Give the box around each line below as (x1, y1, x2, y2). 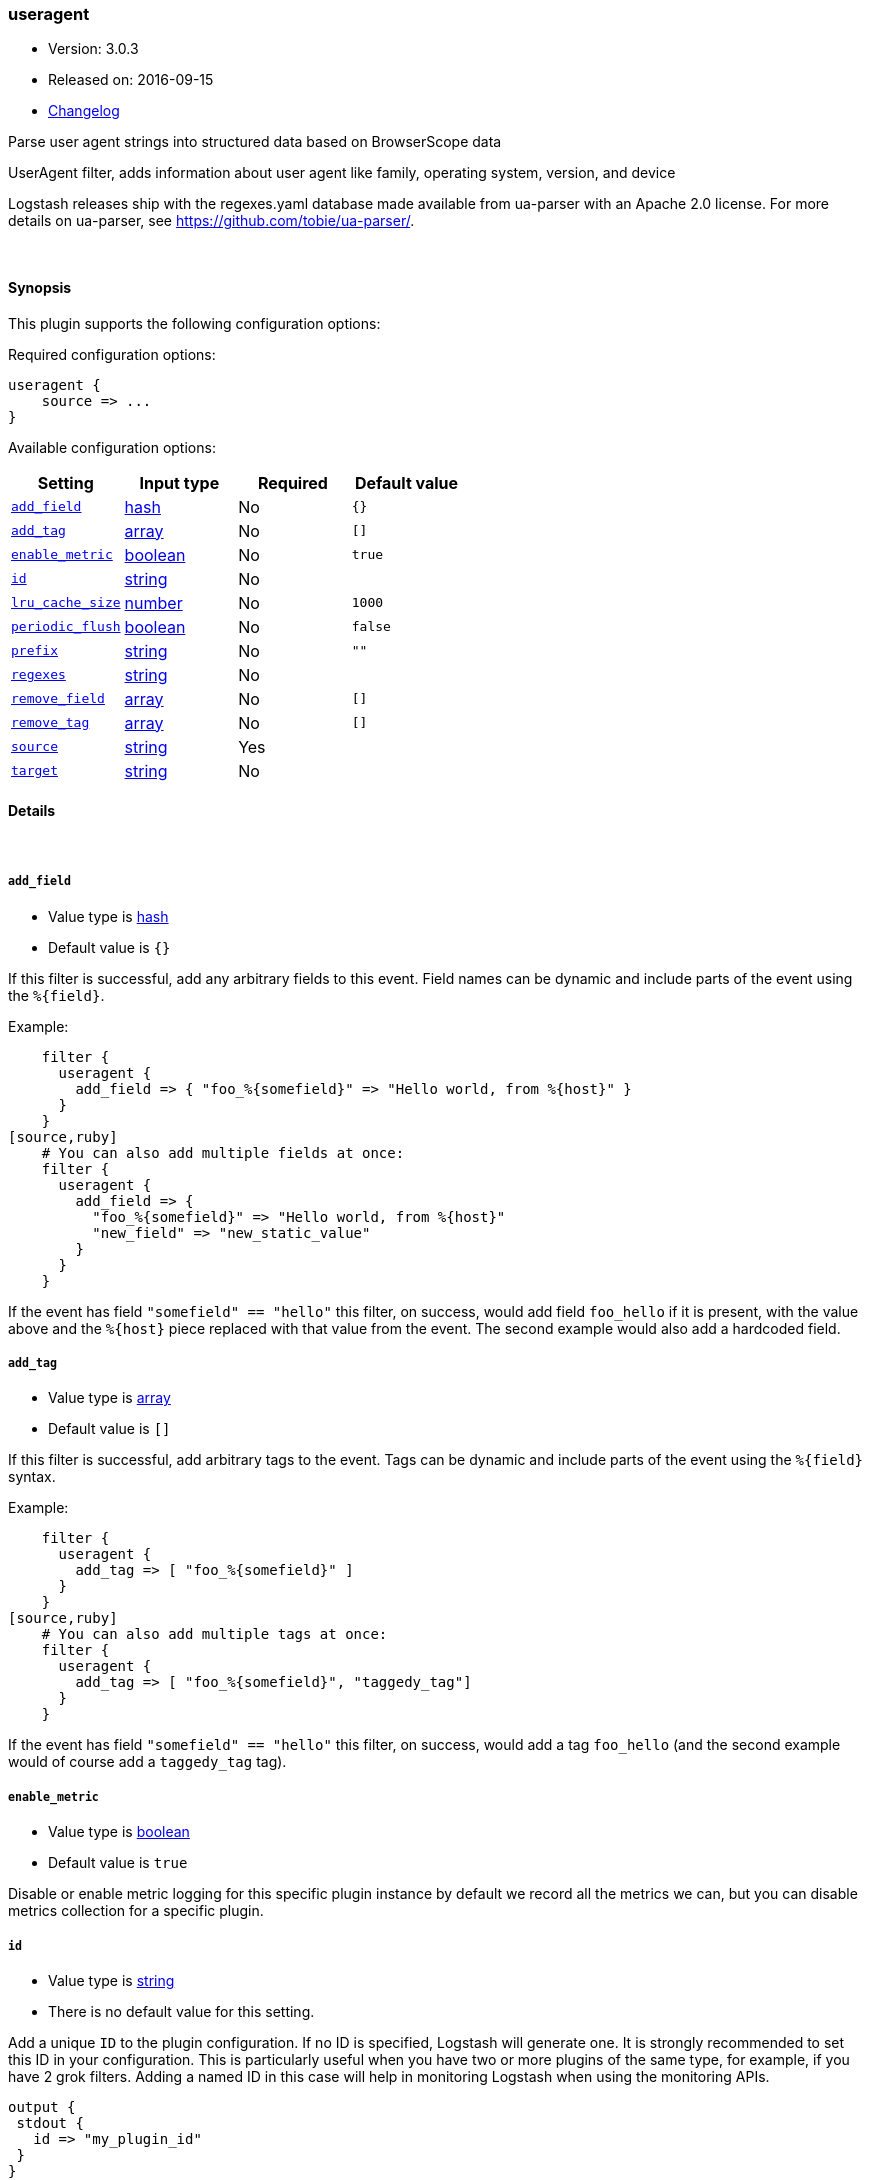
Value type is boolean (48, 1823, 190, 1841)
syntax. (8, 1468, 56, 1486)
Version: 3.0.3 (48, 40, 139, 58)
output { (8, 2098, 76, 2115)
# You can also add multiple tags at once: (41, 1626, 388, 1643)
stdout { (16, 2114, 84, 2131)
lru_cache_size (11, 595, 121, 611)
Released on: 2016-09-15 (48, 71, 214, 89)
